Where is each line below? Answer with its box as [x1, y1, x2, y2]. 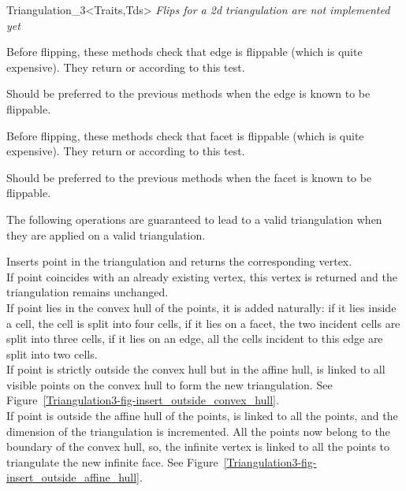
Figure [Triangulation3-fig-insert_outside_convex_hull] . [6, 392, 279, 408]
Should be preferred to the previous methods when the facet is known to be [6, 169, 372, 185]
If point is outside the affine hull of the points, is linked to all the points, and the [6, 407, 398, 424]
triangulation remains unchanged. [6, 284, 169, 300]
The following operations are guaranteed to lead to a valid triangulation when [6, 210, 382, 227]
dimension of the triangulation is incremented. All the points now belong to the [6, 422, 390, 439]
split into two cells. [6, 345, 98, 362]
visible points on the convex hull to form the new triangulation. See [6, 376, 333, 392]
